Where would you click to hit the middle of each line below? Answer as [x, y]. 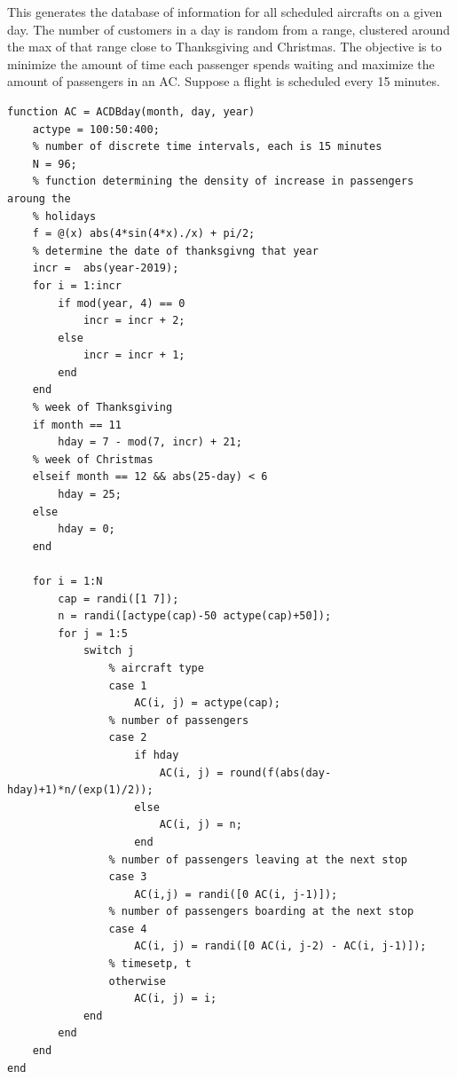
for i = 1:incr [77, 285]
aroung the [39, 198]
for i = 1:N [67, 581]
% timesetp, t [150, 964]
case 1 [128, 685]
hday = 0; [87, 529]
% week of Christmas [93, 459]
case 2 [128, 738]
